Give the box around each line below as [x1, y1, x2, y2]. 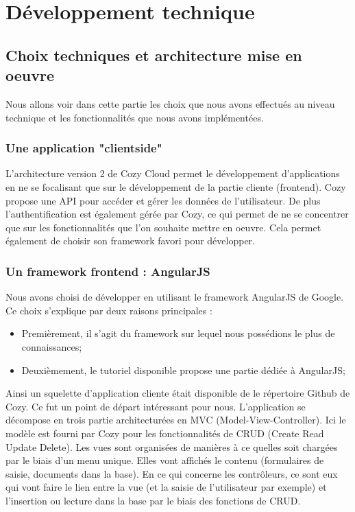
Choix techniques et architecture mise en [5, 44, 302, 65]
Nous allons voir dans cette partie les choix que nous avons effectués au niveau [5, 96, 335, 110]
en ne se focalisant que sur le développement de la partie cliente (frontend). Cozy [5, 179, 346, 194]
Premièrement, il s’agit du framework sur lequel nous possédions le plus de [21, 326, 335, 340]
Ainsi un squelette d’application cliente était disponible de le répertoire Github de [5, 386, 350, 400]
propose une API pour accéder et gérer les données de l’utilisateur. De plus [5, 193, 321, 207]
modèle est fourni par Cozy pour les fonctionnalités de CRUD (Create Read [5, 426, 324, 440]
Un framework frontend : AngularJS [5, 262, 210, 279]
